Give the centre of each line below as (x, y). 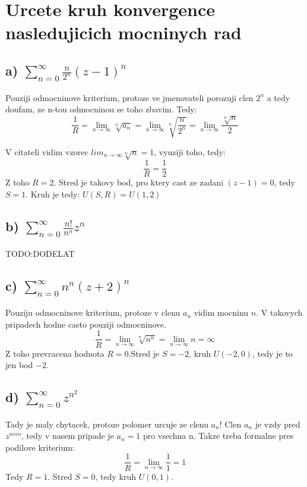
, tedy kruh (115, 476)
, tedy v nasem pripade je (67, 436)
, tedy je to (272, 353)
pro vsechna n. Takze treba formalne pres (218, 436)
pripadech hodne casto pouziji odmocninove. (86, 324)
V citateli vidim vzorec (47, 151)
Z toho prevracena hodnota (55, 353)
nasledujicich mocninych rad (124, 32)
